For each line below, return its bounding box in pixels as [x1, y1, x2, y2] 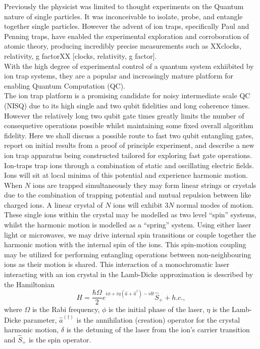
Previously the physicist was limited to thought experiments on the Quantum [4, 1, 244, 11]
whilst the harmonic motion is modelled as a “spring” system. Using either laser [4, 219, 251, 230]
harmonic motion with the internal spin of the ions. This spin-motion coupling [4, 239, 246, 250]
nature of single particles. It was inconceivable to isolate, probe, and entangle [4, 11, 243, 21]
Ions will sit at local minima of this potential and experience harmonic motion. [4, 170, 248, 180]
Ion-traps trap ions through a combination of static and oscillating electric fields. [4, 160, 254, 170]
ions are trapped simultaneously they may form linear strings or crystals [32, 179, 256, 190]
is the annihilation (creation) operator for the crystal [76, 314, 240, 325]
